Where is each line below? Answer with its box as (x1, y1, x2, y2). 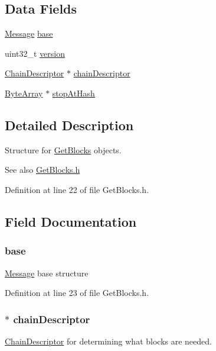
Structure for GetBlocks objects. (5, 143, 122, 156)
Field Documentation (5, 212, 137, 230)
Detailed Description (5, 115, 134, 134)
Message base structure (5, 266, 89, 279)
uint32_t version (5, 47, 66, 59)
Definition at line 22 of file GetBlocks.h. (5, 183, 149, 195)
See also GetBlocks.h (5, 163, 80, 176)
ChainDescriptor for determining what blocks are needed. (5, 334, 212, 347)
